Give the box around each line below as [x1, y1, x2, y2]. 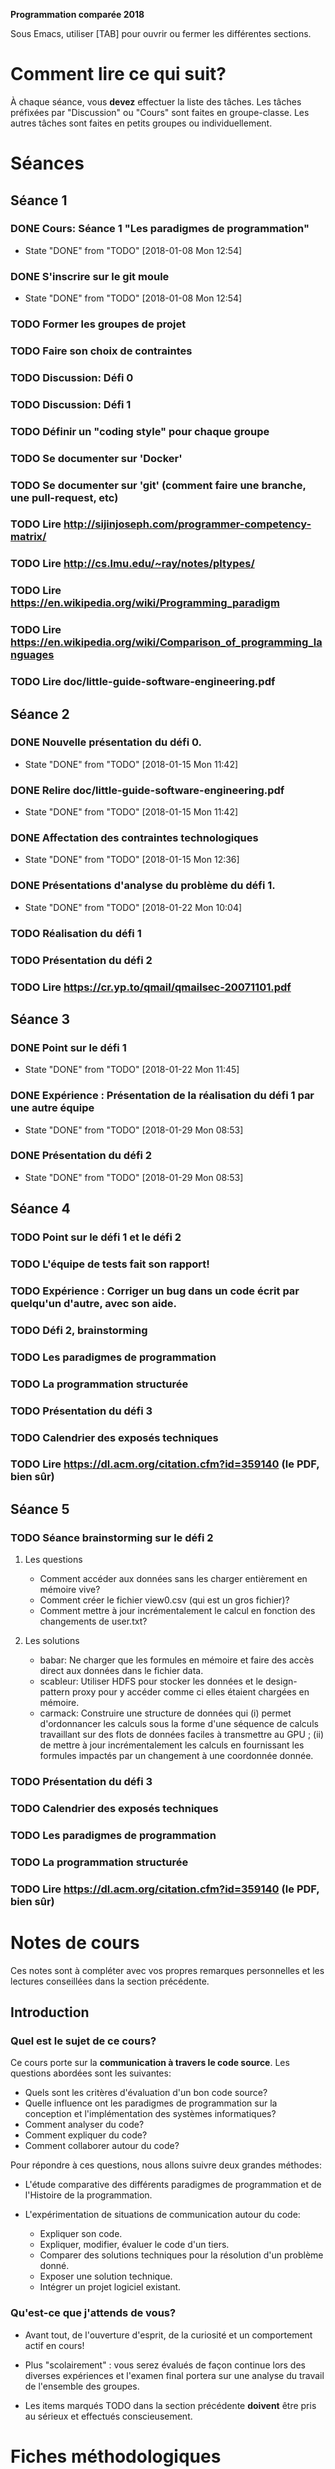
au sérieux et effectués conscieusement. [24, 2410, 193, 2422]
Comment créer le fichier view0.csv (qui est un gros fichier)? [39, 1594, 290, 1606]
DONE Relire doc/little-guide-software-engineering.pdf [10, 783, 285, 797]
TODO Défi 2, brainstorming [10, 1323, 148, 1337]
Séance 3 [10, 1010, 71, 1028]
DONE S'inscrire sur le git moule [10, 269, 170, 283]
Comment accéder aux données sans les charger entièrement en [39, 1573, 308, 1585]
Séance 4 [10, 1200, 71, 1218]
